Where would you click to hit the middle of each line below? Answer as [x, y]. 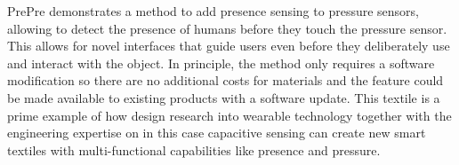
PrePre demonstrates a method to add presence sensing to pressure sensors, [213, 11]
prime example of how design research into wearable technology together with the [229, 115]
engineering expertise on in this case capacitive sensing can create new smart [217, 133]
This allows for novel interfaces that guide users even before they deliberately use [229, 46]
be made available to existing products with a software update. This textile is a [224, 97]
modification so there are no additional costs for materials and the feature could [225, 80]
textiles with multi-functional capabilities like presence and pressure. [194, 149]
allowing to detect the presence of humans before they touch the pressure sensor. [227, 28]
